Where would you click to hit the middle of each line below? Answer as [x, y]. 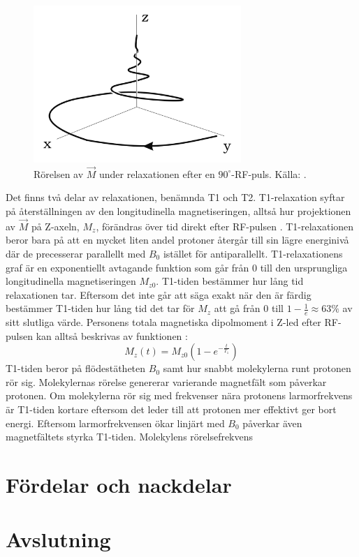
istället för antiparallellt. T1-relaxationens [253, 253]
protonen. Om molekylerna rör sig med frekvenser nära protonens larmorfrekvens [179, 395]
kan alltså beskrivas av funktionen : [112, 335]
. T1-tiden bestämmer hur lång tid [230, 281]
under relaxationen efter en [157, 173]
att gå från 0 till [249, 308]
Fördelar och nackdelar [119, 485]
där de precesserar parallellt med [76, 253]
